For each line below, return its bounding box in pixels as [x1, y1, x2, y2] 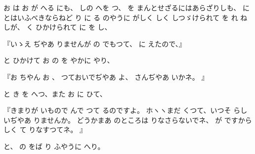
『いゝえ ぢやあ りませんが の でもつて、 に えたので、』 [3, 38, 186, 49]
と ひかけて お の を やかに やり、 [3, 55, 114, 65]
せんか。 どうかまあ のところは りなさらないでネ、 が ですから [47, 114, 252, 125]
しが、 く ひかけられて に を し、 [3, 22, 112, 32]
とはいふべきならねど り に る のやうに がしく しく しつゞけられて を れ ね [3, 12, 248, 22]
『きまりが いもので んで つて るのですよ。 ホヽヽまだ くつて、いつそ [3, 105, 231, 115]
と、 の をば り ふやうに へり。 [3, 141, 105, 151]
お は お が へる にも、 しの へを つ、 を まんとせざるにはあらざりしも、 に [3, 2, 250, 12]
